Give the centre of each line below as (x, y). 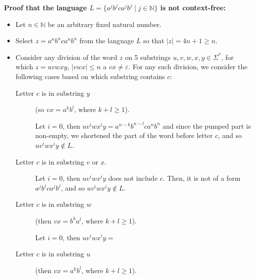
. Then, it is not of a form (202, 178)
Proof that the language (45, 7)
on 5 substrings (148, 57)
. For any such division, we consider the (188, 67)
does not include (133, 178)
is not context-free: (193, 7)
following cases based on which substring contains (90, 76)
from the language (107, 41)
